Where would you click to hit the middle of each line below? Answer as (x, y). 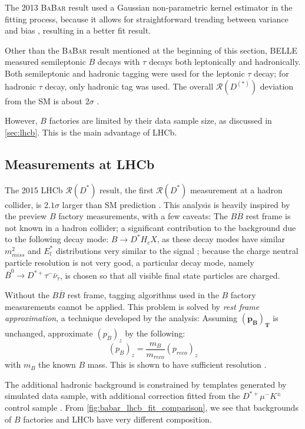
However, (21, 121)
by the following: (155, 333)
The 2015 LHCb (34, 189)
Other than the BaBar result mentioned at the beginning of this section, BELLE (151, 50)
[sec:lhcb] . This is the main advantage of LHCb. (91, 132)
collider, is (23, 204)
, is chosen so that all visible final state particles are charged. (170, 275)
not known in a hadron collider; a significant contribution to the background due (150, 227)
